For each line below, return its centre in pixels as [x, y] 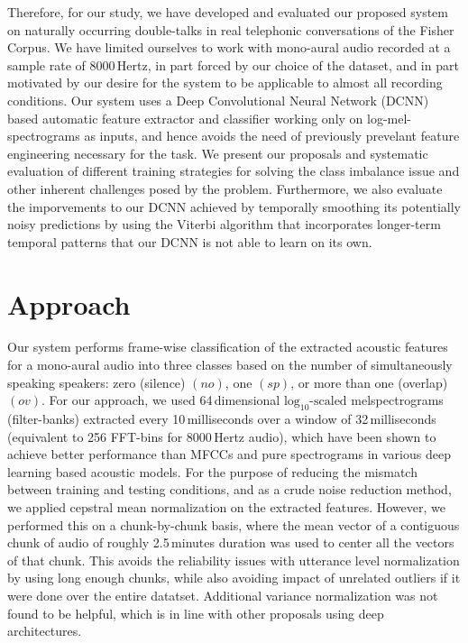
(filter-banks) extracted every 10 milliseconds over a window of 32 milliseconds [222, 419]
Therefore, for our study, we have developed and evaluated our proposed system [228, 12]
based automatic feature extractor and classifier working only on [185, 118]
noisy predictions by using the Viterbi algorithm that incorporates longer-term [224, 224]
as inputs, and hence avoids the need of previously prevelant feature [272, 136]
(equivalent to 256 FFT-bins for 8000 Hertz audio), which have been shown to [222, 436]
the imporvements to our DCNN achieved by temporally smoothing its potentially [234, 206]
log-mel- [390, 118]
